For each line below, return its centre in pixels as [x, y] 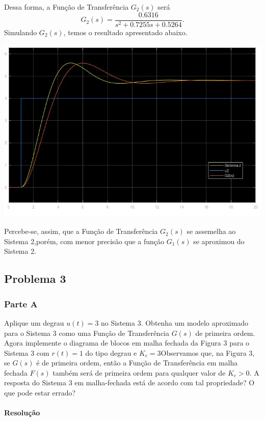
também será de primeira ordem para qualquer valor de [139, 372]
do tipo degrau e [111, 352]
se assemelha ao [211, 231]
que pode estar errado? [40, 393]
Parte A [21, 304]
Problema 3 [35, 279]
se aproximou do [219, 241]
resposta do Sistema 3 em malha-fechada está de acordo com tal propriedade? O [129, 383]
